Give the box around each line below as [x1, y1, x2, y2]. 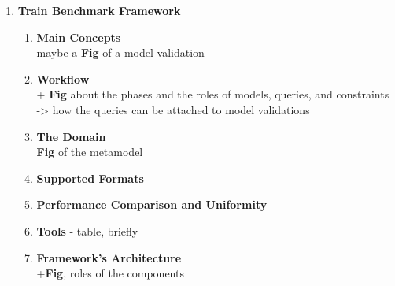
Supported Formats [36, 169, 144, 186]
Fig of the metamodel [36, 143, 143, 160]
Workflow [36, 70, 90, 87]
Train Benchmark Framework [17, 2, 181, 18]
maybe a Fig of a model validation [36, 44, 205, 61]
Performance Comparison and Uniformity [36, 196, 268, 213]
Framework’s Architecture [36, 249, 182, 266]
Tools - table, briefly [36, 222, 138, 239]
